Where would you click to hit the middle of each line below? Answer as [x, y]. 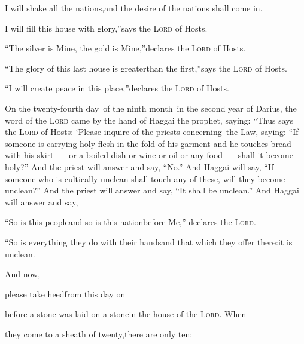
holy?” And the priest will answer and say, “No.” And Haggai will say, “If [139, 166]
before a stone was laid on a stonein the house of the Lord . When [126, 314]
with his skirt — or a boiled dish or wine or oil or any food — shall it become [149, 155]
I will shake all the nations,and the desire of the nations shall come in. [134, 8]
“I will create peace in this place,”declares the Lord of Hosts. [117, 88]
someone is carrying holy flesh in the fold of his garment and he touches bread [148, 143]
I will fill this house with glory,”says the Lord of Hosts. [106, 28]
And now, [23, 274]
